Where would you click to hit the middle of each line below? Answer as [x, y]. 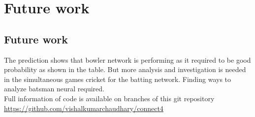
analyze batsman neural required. [54, 89]
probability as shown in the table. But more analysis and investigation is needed [125, 69]
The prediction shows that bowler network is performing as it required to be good [127, 59]
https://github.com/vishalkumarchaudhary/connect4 [84, 108]
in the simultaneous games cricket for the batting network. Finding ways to [118, 79]
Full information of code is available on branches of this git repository [109, 98]
